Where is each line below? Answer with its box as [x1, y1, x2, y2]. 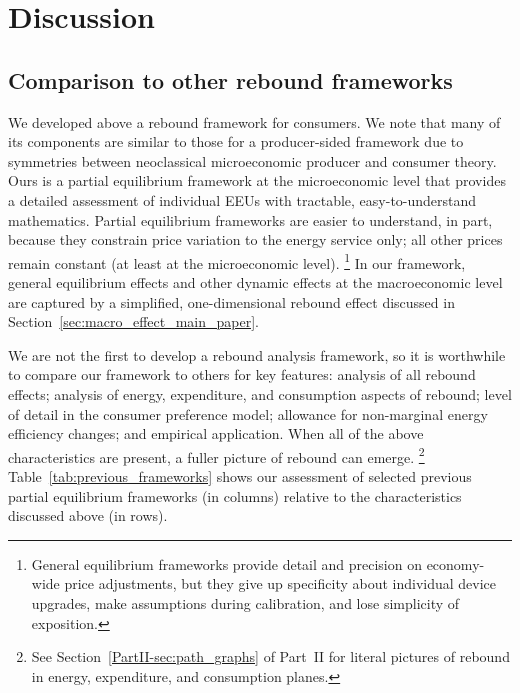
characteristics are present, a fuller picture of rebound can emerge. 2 [8, 443, 425, 467]
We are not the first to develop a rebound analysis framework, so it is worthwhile [8, 344, 506, 365]
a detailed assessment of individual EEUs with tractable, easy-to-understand [8, 189, 477, 210]
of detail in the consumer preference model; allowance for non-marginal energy [8, 403, 488, 424]
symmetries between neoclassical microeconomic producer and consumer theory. [8, 150, 497, 171]
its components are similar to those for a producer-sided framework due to [8, 131, 464, 152]
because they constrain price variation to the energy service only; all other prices [8, 229, 503, 250]
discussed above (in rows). [8, 505, 168, 526]
